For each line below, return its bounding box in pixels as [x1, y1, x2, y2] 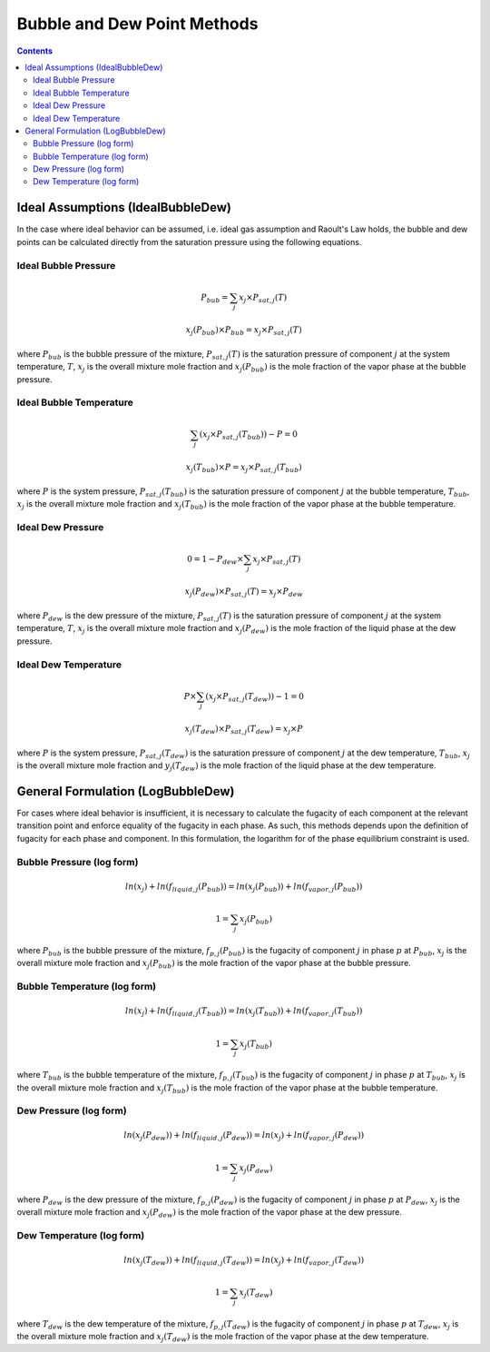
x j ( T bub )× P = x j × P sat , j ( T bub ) [185, 462, 303, 474]
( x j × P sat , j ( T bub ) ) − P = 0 [199, 429, 299, 442]
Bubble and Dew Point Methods [16, 14, 259, 34]
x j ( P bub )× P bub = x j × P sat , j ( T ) [185, 325, 303, 338]
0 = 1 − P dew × [186, 554, 244, 567]
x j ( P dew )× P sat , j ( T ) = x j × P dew [184, 587, 303, 599]
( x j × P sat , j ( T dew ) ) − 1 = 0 [205, 691, 304, 704]
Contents [16, 45, 54, 56]
